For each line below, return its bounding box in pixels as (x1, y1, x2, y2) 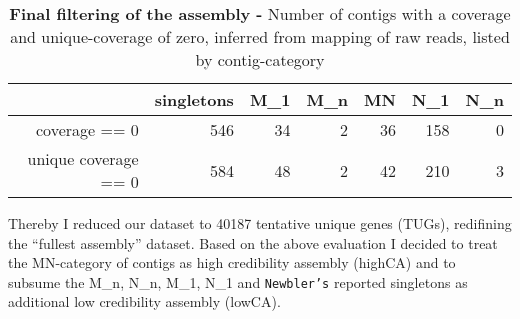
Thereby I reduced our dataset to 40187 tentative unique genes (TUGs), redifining (8, 213, 512, 233)
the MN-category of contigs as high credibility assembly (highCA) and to (8, 252, 456, 273)
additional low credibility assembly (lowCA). (8, 291, 281, 312)
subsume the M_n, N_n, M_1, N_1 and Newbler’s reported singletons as (8, 271, 468, 292)
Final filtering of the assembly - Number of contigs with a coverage (9, 2, 511, 25)
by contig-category (195, 48, 325, 71)
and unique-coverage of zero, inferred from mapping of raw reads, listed (10, 25, 510, 48)
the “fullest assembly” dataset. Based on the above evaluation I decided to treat (8, 232, 498, 253)
